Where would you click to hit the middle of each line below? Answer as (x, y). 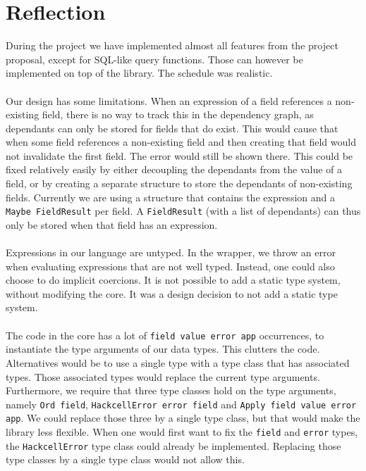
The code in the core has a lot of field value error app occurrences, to (165, 335)
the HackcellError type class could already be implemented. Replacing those (173, 445)
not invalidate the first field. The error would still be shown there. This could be (179, 155)
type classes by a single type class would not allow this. (125, 459)
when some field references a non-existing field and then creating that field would (181, 142)
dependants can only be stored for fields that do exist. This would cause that (172, 128)
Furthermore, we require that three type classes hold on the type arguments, (171, 390)
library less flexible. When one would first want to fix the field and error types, (182, 432)
